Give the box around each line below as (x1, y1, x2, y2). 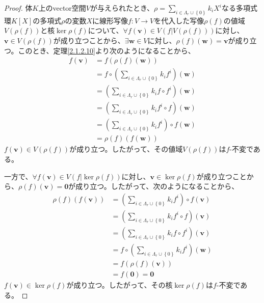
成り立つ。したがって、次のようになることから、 (75, 181, 239, 191)
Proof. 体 (4, 3, 33, 13)
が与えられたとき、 (90, 3, 154, 13)
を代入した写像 (154, 15, 204, 25)
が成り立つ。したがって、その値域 (69, 144, 183, 154)
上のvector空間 (38, 3, 86, 13)
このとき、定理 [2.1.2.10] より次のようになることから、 (18, 45, 195, 56)
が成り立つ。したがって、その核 (66, 279, 173, 290)
